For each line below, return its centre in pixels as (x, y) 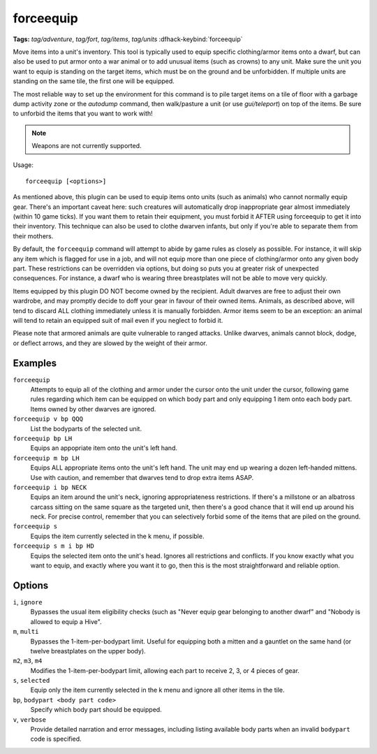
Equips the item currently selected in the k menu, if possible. (117, 536)
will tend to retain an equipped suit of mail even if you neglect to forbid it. (118, 320)
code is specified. (56, 739)
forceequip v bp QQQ (48, 419)
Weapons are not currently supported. (87, 146)
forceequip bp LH (43, 438)
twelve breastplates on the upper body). (88, 651)
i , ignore (28, 602)
